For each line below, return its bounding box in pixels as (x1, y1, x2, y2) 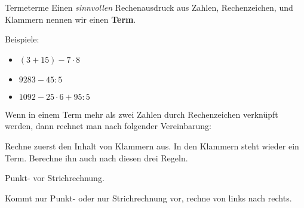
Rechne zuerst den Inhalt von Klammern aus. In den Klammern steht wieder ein (5, 139, 299, 152)
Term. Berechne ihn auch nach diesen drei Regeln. (5, 151, 188, 164)
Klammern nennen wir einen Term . (5, 13, 136, 25)
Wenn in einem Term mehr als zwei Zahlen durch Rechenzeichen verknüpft (5, 108, 278, 120)
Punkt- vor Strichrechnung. (5, 172, 105, 184)
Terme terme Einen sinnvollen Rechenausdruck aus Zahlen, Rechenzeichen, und (5, 1, 293, 13)
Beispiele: (5, 33, 39, 45)
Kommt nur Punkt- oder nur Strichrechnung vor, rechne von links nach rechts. (5, 191, 292, 204)
